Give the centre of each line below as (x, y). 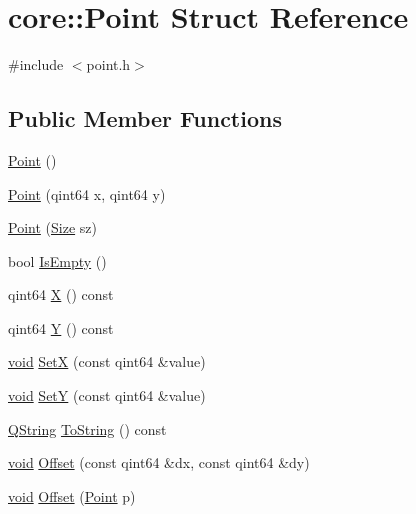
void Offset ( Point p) (72, 495)
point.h (108, 64)
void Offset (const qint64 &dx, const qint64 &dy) (159, 462)
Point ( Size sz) (52, 227)
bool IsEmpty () (57, 260)
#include (36, 64)
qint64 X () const (61, 294)
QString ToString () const (87, 428)
